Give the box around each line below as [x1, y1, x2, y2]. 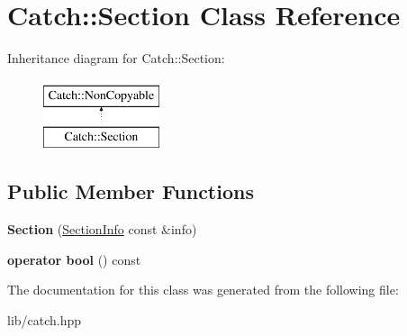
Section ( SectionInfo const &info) [7, 220, 197, 239]
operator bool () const [7, 250, 141, 268]
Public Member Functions [7, 177, 254, 205]
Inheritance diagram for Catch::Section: [7, 49, 225, 68]
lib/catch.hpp [7, 310, 82, 329]
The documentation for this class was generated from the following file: [7, 280, 399, 299]
